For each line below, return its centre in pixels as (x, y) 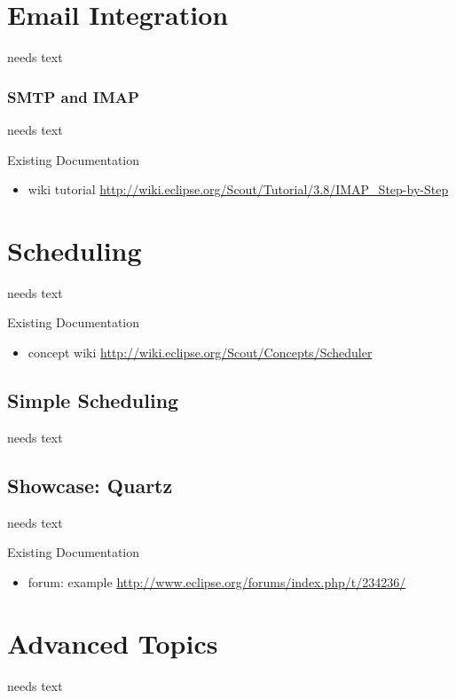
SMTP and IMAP (73, 96)
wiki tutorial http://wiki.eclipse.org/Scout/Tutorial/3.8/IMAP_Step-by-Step (238, 189)
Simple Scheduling (93, 400)
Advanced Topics (113, 643)
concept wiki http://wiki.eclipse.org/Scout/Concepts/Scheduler (200, 353)
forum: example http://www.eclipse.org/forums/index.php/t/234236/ (217, 581)
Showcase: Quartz (90, 485)
